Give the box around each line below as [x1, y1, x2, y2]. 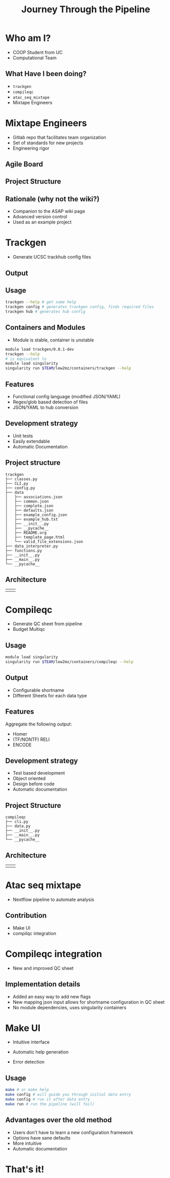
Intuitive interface [12, 1039, 50, 1045]
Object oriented [12, 776, 46, 782]
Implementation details [5, 980, 81, 989]
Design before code [12, 781, 55, 787]
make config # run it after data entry [5, 1097, 90, 1102]
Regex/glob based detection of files [12, 399, 88, 405]
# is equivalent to [5, 356, 47, 361]
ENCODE [12, 741, 32, 747]
